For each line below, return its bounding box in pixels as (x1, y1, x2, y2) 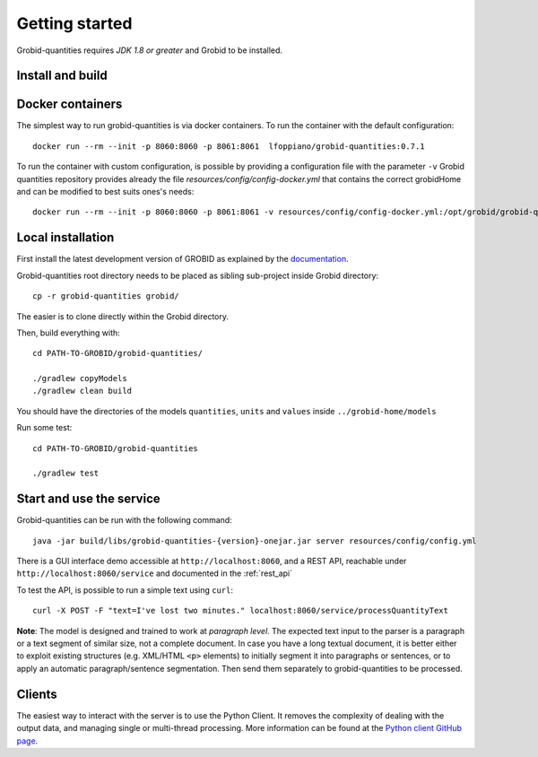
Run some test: (16, 422, 73, 433)
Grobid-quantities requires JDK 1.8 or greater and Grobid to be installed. (16, 45, 282, 56)
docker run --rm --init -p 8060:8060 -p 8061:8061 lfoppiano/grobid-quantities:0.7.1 (32, 141, 425, 152)
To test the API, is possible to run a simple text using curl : (16, 584, 233, 596)
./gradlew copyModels (32, 373, 127, 384)
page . (16, 735, 39, 746)
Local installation (16, 230, 115, 246)
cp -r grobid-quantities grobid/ (32, 291, 179, 301)
